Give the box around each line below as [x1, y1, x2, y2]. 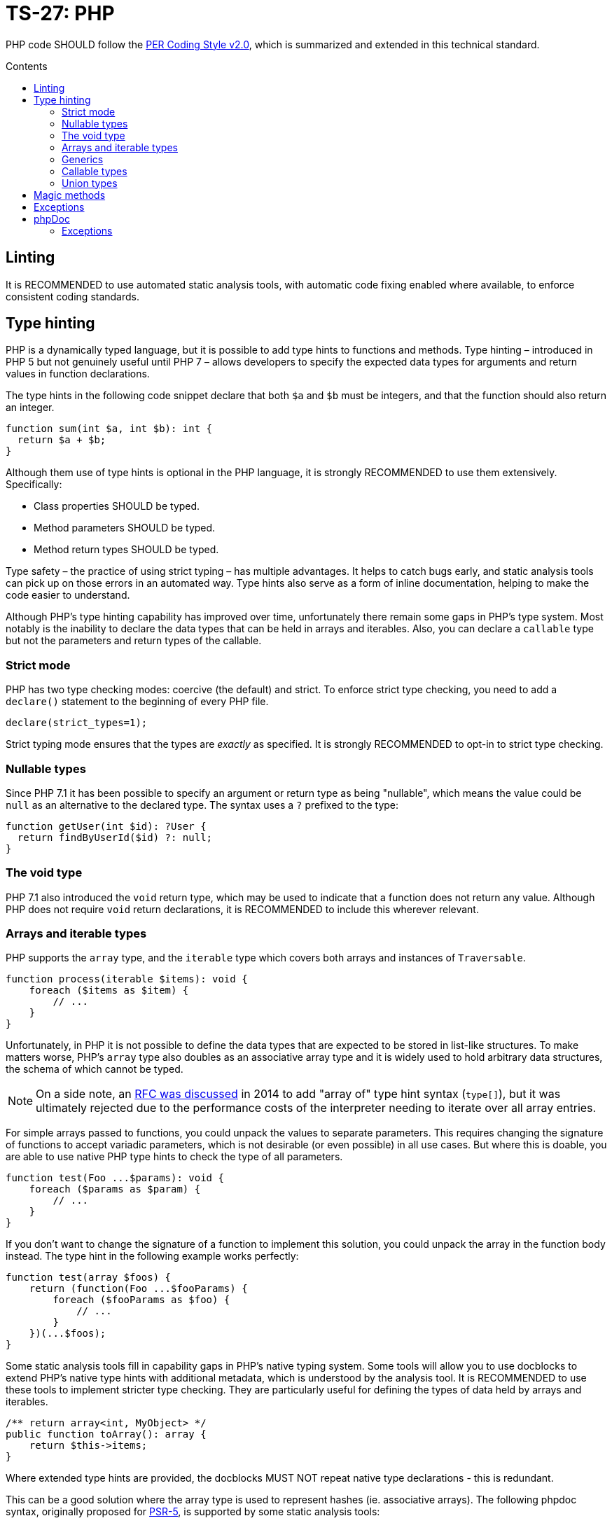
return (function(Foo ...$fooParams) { [29, 1283, 248, 1295]
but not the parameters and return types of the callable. [6, 634, 262, 647]
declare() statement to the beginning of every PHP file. [6, 695, 269, 708]
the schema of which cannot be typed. [6, 1063, 183, 1076]
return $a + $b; [17, 434, 106, 446]
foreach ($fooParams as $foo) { [53, 1294, 230, 1306]
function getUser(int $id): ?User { [6, 820, 207, 832]
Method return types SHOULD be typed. [34, 543, 219, 556]
